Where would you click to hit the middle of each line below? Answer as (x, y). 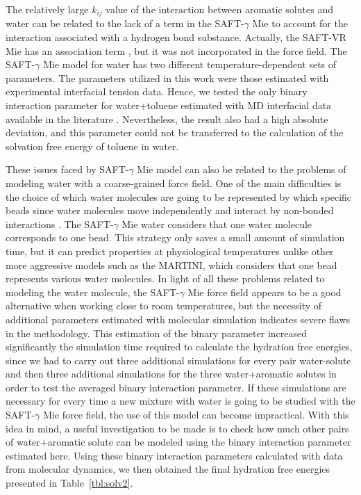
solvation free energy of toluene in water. (92, 146)
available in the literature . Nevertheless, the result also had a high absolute (167, 119)
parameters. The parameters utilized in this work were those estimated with (167, 78)
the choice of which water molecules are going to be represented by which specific (179, 196)
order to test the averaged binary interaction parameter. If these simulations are (176, 387)
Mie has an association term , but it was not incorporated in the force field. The (176, 50)
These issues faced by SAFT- (67, 169)
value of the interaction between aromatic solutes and (219, 9)
